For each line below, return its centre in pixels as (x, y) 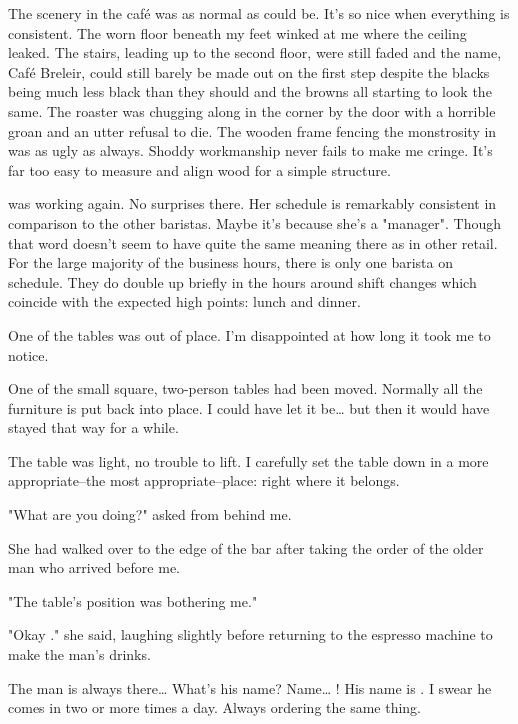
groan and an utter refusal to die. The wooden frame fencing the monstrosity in (252, 130)
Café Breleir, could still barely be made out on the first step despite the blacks (249, 71)
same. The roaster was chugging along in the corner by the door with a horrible (252, 110)
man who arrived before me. (94, 567)
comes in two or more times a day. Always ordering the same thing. (215, 707)
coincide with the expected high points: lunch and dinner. (184, 301)
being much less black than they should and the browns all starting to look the (250, 91)
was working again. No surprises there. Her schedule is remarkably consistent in (252, 203)
